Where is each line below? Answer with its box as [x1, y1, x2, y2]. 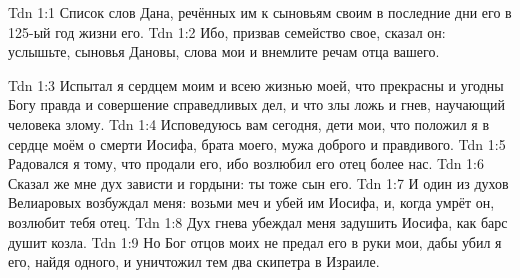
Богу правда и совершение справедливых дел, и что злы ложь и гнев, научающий [8, 94, 505, 115]
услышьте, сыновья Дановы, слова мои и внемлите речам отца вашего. [8, 41, 440, 62]
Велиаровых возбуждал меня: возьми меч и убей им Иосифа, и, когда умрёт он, [8, 192, 495, 213]
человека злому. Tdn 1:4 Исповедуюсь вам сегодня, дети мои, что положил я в [8, 113, 490, 134]
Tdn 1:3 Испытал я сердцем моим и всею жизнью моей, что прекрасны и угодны [8, 74, 504, 95]
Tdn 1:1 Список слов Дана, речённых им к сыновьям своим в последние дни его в [8, 2, 512, 22]
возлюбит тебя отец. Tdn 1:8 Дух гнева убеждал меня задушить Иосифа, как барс [8, 211, 508, 232]
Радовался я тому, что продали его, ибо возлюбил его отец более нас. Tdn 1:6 [8, 153, 485, 174]
